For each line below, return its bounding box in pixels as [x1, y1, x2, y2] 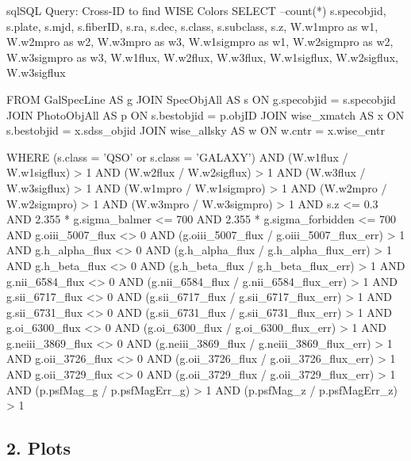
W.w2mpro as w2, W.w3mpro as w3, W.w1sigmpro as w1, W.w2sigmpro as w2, [6, 33, 394, 50]
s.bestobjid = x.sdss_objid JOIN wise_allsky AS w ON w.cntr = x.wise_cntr [6, 122, 385, 139]
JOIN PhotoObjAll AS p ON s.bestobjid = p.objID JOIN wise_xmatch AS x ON [6, 106, 405, 123]
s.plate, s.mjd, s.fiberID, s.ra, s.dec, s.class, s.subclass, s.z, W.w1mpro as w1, [6, 17, 378, 34]
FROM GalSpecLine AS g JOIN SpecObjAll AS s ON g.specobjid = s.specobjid [6, 90, 396, 107]
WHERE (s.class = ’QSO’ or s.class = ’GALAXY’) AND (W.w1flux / [6, 148, 348, 165]
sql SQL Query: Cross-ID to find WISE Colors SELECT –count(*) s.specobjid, [6, 2, 386, 18]
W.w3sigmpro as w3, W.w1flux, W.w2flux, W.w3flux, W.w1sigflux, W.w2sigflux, [6, 48, 398, 65]
